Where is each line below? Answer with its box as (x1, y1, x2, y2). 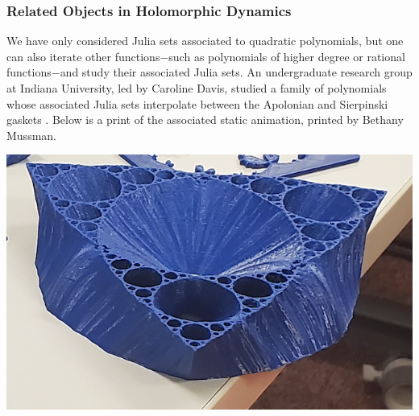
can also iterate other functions (6, 47, 160, 64)
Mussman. (6, 126, 56, 143)
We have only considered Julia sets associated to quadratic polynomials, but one (6, 32, 404, 49)
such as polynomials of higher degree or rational (168, 47, 405, 64)
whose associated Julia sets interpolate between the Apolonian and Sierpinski (6, 95, 388, 112)
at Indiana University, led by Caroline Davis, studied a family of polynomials (6, 80, 387, 96)
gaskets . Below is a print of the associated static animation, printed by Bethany (6, 111, 404, 128)
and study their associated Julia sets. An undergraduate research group (60, 64, 413, 80)
